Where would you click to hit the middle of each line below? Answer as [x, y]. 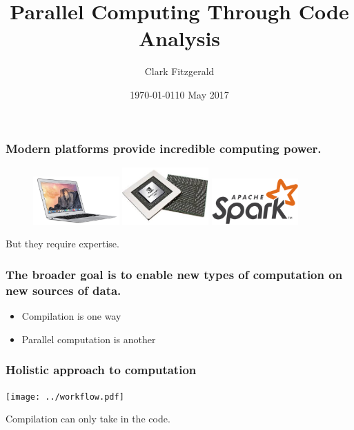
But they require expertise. [62, 244]
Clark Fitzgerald [179, 71]
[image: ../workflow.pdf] [65, 397]
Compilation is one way [71, 316]
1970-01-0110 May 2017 [179, 94]
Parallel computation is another [89, 339]
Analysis [179, 38]
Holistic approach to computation [101, 370]
